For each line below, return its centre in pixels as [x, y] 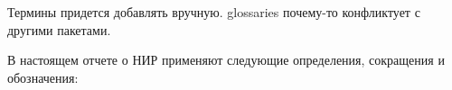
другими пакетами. [59, 29]
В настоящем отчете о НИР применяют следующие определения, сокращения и [226, 60]
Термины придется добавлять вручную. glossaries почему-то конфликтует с [214, 12]
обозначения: [43, 77]
